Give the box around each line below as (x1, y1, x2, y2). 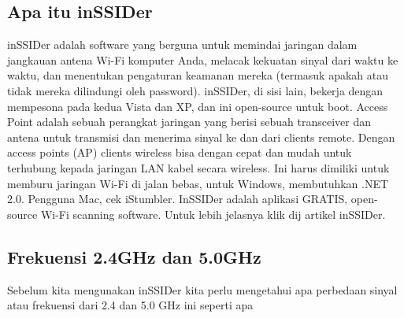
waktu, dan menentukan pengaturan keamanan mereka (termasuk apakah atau (7, 67, 389, 83)
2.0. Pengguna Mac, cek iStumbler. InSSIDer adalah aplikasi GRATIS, (7, 190, 348, 207)
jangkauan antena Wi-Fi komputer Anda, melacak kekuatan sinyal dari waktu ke (7, 51, 398, 68)
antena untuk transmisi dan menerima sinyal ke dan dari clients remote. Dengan (7, 128, 395, 145)
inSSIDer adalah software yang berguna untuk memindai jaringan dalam (7, 36, 358, 53)
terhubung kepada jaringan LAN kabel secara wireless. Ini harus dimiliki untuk (7, 159, 390, 176)
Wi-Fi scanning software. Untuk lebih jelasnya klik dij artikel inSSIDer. (40, 205, 386, 222)
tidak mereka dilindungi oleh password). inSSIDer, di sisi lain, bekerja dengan (7, 82, 384, 98)
